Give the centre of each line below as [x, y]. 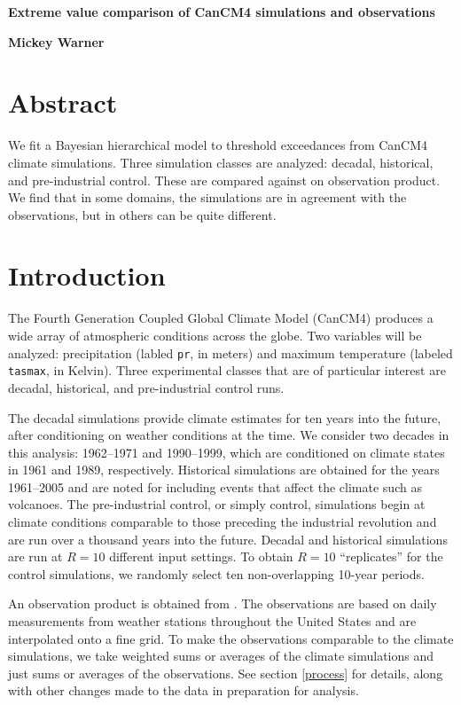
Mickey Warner [56, 41]
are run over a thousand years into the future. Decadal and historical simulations [228, 539]
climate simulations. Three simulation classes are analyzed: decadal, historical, [221, 162]
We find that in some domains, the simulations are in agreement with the [207, 197]
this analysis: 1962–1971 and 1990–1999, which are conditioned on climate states [227, 452]
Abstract [63, 102]
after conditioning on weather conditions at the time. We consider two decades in [229, 435]
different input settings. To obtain [201, 556]
